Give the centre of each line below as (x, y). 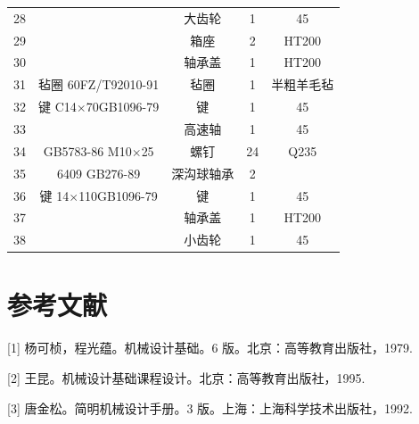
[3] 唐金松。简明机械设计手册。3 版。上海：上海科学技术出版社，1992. (210, 407)
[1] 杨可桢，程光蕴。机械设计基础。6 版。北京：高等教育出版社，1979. (210, 348)
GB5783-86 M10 (87, 150)
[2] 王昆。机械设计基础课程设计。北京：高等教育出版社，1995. (186, 378)
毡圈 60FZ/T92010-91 (99, 84)
